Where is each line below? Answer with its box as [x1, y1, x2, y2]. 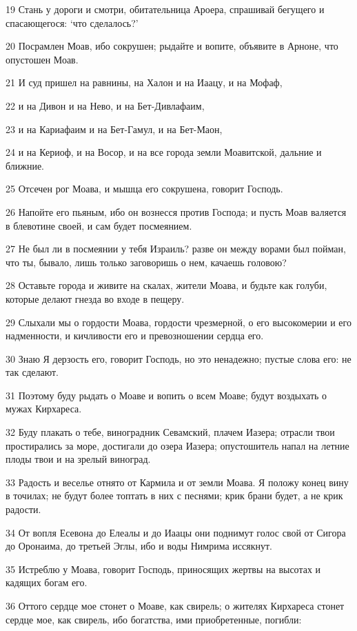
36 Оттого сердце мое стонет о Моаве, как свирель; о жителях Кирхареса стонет [6, 599, 345, 612]
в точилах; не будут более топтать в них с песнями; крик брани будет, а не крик [6, 488, 343, 503]
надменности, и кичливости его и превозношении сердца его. [6, 328, 264, 343]
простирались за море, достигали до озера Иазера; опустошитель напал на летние [6, 438, 349, 452]
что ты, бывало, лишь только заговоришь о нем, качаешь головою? [6, 254, 287, 269]
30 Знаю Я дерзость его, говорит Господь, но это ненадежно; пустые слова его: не [6, 351, 351, 365]
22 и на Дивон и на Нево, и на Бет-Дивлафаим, [6, 98, 205, 112]
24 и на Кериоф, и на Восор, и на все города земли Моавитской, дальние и [6, 145, 322, 159]
